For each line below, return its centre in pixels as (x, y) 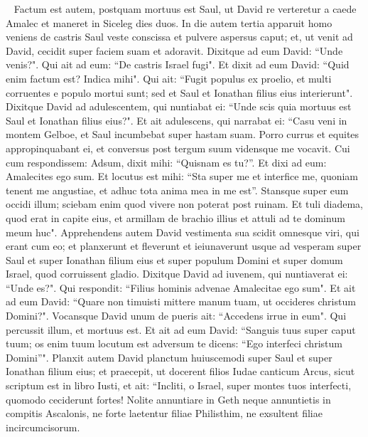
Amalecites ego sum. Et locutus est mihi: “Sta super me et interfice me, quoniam (182, 176)
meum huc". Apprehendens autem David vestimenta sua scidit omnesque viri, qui (183, 232)
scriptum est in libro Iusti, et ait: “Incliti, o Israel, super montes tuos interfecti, (179, 385)
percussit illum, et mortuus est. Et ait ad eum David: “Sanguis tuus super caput (181, 329)
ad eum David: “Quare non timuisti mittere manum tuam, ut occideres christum (181, 301)
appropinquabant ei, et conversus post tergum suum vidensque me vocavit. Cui (178, 148)
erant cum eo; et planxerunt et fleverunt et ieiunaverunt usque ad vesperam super (184, 246)
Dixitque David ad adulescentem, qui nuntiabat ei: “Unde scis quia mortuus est (179, 106)
